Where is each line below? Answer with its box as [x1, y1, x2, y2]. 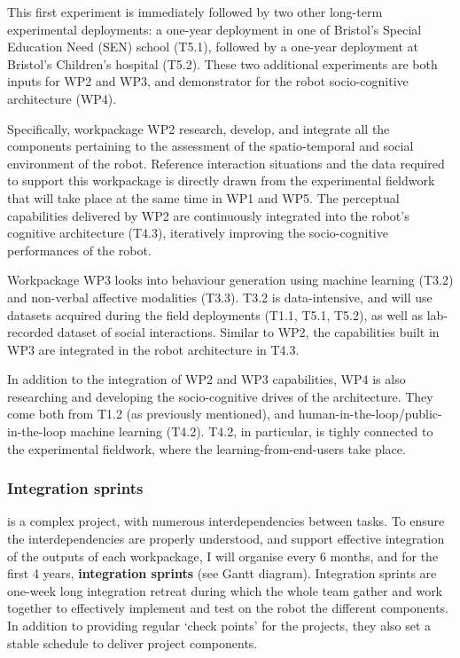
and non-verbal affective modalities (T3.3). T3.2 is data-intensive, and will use [7, 287, 433, 306]
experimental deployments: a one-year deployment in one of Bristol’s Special [7, 20, 422, 38]
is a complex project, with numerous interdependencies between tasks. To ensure [7, 512, 445, 530]
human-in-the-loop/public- [298, 404, 442, 423]
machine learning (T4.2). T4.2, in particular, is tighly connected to [70, 422, 433, 441]
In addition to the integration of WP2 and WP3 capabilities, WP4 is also [7, 370, 406, 388]
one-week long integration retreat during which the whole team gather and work [7, 581, 443, 599]
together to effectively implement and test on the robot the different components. [7, 599, 449, 617]
